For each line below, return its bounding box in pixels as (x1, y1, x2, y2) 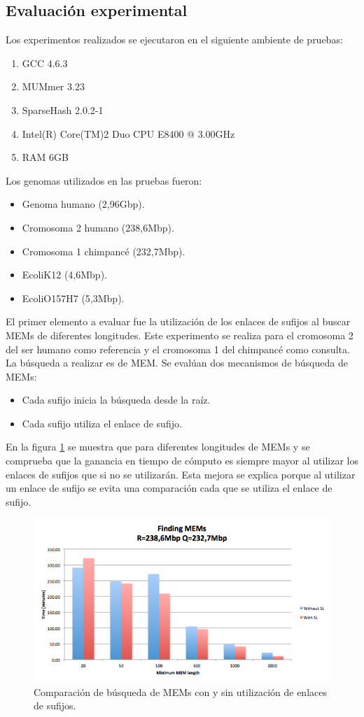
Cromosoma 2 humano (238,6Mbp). (22, 220, 174, 234)
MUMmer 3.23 (22, 79, 85, 94)
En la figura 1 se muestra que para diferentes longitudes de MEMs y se (6, 439, 310, 454)
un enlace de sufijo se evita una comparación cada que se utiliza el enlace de (6, 481, 332, 495)
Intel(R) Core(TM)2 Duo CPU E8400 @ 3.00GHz (22, 126, 235, 141)
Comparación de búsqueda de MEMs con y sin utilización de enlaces (34, 684, 327, 699)
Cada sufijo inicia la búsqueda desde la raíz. (22, 392, 211, 407)
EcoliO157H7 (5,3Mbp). (22, 290, 125, 305)
